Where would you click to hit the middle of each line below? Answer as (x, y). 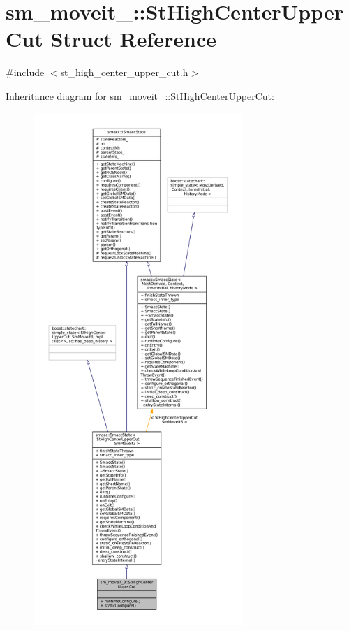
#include (25, 72)
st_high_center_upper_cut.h (124, 72)
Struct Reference (134, 39)
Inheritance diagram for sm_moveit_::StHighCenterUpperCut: (140, 95)
